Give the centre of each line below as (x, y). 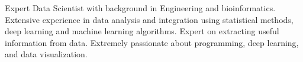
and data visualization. (46, 54)
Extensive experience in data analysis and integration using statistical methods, (149, 19)
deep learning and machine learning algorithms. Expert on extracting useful (142, 31)
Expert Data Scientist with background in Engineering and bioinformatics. (140, 8)
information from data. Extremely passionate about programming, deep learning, (152, 42)
